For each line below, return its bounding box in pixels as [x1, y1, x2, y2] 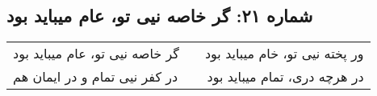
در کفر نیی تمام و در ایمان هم [13, 67, 178, 86]
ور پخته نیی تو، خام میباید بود [204, 44, 364, 63]
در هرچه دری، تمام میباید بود [207, 67, 364, 86]
